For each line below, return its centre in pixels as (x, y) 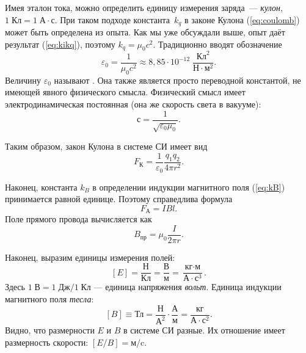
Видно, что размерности (50, 330)
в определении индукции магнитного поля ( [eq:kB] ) (189, 187)
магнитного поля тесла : (49, 299)
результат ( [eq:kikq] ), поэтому (60, 44)
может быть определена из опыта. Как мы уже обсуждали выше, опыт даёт (145, 32)
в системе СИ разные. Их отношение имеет (204, 330)
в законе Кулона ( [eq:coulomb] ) (242, 19)
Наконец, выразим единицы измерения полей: (90, 257)
